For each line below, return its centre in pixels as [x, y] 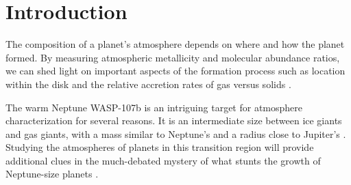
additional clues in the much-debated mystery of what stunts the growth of [163, 160]
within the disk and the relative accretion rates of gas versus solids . [148, 84]
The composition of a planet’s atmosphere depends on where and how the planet [175, 44]
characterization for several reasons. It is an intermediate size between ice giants [174, 120]
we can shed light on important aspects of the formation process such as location [175, 71]
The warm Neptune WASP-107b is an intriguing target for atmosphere [154, 107]
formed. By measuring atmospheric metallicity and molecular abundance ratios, [173, 57]
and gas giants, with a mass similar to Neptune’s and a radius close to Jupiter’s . [176, 133]
